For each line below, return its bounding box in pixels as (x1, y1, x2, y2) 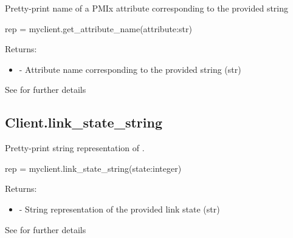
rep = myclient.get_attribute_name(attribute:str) (5, 22, 192, 35)
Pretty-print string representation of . (5, 141, 145, 154)
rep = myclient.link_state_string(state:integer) (5, 161, 182, 174)
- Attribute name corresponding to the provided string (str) (19, 63, 241, 75)
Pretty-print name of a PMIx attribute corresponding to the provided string (5, 2, 289, 14)
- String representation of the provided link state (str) (19, 202, 220, 215)
